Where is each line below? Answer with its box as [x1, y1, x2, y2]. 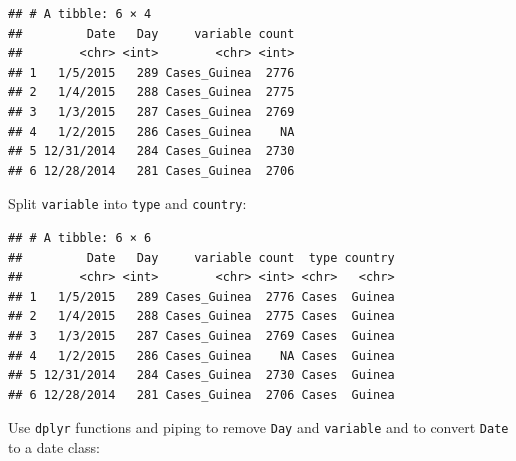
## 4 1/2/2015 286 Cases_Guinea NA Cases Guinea [8, 348, 395, 363]
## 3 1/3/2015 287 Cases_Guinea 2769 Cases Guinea [8, 328, 395, 343]
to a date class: [8, 437, 100, 457]
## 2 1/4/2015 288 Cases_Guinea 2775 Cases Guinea [8, 309, 395, 324]
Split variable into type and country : [8, 193, 247, 214]
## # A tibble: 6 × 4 [8, 7, 152, 21]
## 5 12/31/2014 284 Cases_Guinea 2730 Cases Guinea [8, 368, 395, 383]
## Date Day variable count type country [8, 250, 395, 265]
